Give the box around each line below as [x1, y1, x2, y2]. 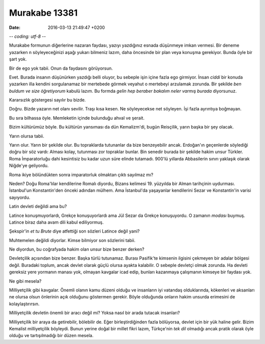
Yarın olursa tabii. [9, 133, 44, 139]
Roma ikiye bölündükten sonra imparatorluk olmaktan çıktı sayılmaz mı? [9, 172, 154, 178]
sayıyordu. [9, 194, 30, 200]
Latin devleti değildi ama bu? [9, 204, 67, 210]
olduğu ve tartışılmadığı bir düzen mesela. [9, 333, 94, 339]
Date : [9, 25, 21, 30]
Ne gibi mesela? [9, 278, 42, 284]
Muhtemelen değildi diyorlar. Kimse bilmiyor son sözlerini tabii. [9, 237, 136, 243]
